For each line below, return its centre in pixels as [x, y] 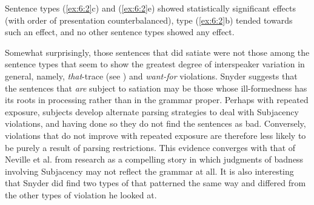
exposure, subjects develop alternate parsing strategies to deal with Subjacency [152, 111]
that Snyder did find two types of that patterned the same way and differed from [155, 183]
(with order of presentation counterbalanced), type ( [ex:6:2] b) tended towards [149, 20]
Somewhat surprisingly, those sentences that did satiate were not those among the [157, 52]
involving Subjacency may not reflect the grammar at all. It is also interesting [149, 171]
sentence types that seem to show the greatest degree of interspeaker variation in [155, 64]
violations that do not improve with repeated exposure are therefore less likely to [155, 135]
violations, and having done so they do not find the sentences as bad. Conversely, [155, 123]
